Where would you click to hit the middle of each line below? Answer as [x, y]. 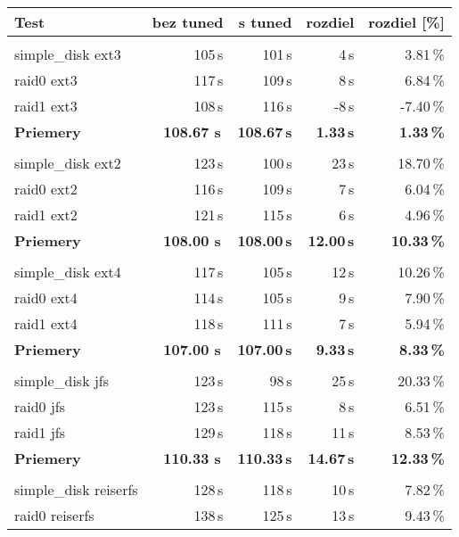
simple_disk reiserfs [76, 489]
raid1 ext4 [46, 323]
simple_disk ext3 [68, 54]
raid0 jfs [40, 406]
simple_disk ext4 [68, 272]
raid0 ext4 [46, 297]
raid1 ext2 [46, 215]
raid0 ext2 [46, 189]
